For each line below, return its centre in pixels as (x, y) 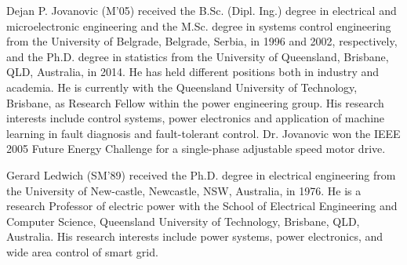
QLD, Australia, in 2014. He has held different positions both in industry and (193, 72)
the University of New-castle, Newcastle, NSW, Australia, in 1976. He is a (184, 190)
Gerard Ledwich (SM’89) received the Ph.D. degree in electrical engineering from (201, 174)
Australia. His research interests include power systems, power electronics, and (195, 236)
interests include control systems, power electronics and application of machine (196, 118)
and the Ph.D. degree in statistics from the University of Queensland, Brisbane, (198, 56)
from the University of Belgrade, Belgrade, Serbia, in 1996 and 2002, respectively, (202, 41)
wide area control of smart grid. (82, 251)
